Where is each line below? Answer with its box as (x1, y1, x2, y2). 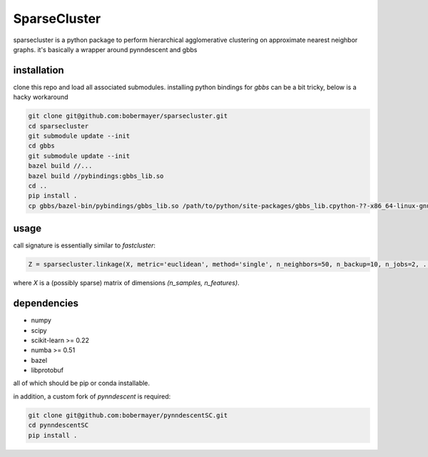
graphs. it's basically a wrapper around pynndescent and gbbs (13, 45, 198, 53)
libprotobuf (31, 366, 64, 374)
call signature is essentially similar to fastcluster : (13, 241, 156, 250)
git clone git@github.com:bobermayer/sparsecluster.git (28, 112, 228, 120)
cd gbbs (28, 142, 55, 150)
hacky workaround (13, 93, 68, 101)
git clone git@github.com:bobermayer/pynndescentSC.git (28, 411, 228, 419)
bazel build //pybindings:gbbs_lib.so (28, 172, 164, 180)
